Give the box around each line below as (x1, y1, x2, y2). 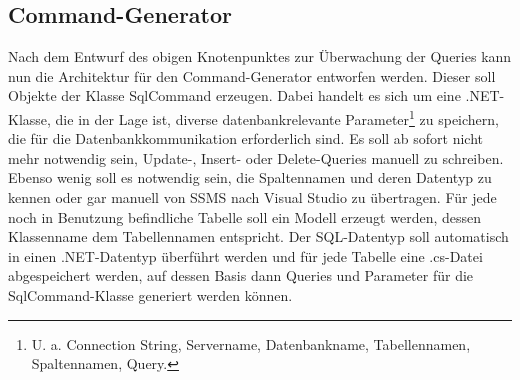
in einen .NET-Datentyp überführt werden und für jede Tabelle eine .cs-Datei (8, 245, 483, 266)
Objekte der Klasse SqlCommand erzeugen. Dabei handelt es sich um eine (8, 85, 461, 106)
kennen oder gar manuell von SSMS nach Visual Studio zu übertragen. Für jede (8, 187, 497, 208)
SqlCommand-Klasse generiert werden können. (8, 284, 293, 305)
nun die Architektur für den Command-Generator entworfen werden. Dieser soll (8, 65, 496, 86)
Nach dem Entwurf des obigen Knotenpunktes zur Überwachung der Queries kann (8, 46, 512, 67)
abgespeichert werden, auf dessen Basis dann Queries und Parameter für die (8, 265, 474, 286)
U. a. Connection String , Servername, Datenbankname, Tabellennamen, (31, 333, 471, 354)
